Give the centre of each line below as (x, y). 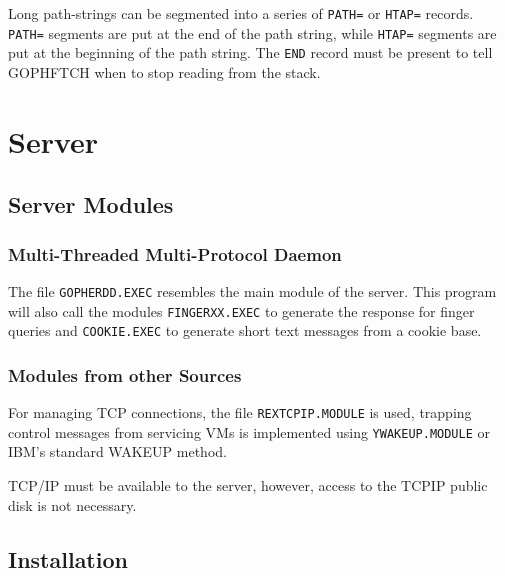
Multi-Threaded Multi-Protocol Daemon (175, 253)
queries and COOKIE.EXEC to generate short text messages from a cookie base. (245, 330)
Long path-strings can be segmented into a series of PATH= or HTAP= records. (241, 13)
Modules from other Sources (125, 374)
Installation (68, 558)
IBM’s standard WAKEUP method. (117, 451)
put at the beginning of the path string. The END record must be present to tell (250, 52)
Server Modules (91, 204)
